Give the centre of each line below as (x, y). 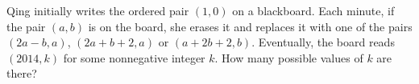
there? (22, 73)
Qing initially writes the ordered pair (98, 10)
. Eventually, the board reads (323, 42)
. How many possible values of (289, 57)
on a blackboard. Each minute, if (313, 10)
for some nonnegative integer (134, 57)
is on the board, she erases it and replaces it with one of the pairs (250, 26)
